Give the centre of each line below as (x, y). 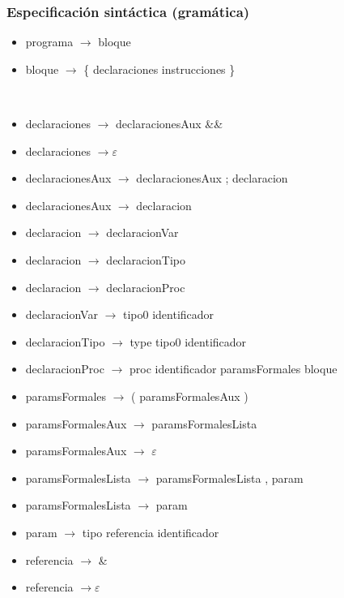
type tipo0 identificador (188, 341)
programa (49, 42)
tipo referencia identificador (151, 532)
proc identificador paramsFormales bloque (233, 369)
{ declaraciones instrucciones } (159, 69)
